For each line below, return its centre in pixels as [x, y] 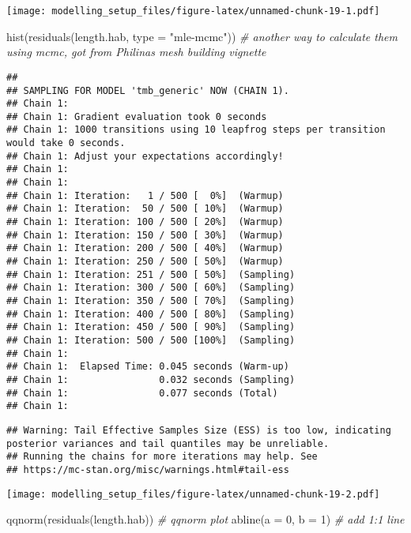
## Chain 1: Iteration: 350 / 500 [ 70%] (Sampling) [151, 301]
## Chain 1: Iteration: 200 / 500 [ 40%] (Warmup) [145, 248]
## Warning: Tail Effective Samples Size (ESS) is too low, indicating [199, 430]
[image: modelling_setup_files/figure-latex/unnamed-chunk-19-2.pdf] [193, 494]
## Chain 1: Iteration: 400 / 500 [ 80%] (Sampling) [151, 314]
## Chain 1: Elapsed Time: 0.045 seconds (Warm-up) [148, 367]
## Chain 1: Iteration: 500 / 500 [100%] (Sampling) [151, 340]
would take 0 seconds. [66, 143]
